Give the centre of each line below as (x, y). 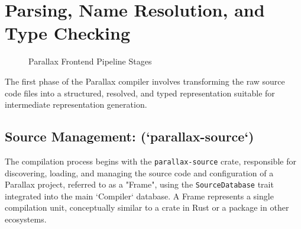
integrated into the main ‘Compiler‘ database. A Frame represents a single (139, 196)
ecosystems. (26, 219)
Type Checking (68, 33)
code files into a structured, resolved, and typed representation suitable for (140, 93)
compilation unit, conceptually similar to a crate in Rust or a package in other (147, 207)
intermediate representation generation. (76, 104)
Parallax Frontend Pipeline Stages (90, 61)
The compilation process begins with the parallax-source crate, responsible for (150, 161)
